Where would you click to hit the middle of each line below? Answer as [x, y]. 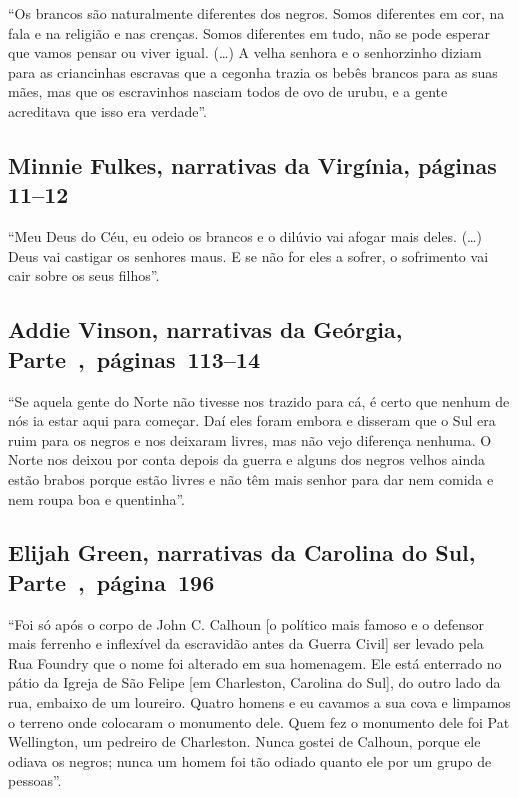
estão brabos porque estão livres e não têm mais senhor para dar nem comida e [251, 478]
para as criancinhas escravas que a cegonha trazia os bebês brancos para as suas [253, 71]
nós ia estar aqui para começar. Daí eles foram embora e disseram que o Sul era [252, 420]
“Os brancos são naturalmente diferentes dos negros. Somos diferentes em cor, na [256, 13]
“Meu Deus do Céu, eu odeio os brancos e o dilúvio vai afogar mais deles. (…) [245, 236]
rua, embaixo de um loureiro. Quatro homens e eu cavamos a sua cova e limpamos [259, 702]
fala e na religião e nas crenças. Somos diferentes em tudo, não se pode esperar [249, 32]
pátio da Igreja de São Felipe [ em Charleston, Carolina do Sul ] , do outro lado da [254, 682]
